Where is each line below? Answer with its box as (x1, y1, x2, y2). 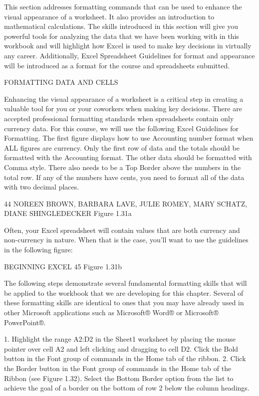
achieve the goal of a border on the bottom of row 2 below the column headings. (4, 383, 250, 393)
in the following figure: (4, 244, 73, 255)
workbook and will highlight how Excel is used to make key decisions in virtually (4, 40, 252, 51)
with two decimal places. (4, 182, 79, 192)
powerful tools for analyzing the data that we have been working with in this (4, 30, 239, 41)
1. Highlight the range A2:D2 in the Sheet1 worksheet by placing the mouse (4, 334, 236, 344)
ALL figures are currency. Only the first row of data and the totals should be (4, 142, 240, 153)
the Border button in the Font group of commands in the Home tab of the (4, 363, 232, 373)
